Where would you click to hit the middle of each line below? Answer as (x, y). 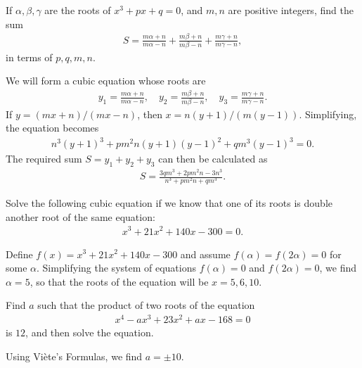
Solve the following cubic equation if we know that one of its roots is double (169, 203)
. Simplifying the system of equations (116, 268)
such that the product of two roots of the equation (146, 305)
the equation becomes (52, 128)
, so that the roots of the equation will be (119, 281)
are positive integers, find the (291, 10)
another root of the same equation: (80, 216)
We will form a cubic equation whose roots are (106, 81)
